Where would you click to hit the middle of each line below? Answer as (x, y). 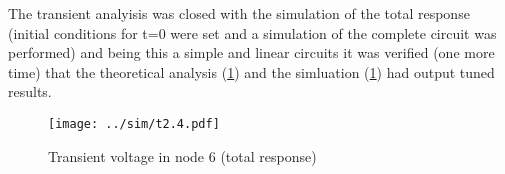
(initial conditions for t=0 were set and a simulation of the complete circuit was (252, 32)
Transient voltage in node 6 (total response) (182, 155)
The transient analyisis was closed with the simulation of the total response (239, 13)
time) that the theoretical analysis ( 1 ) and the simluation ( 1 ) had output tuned (251, 71)
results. (30, 91)
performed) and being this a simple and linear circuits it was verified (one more (251, 52)
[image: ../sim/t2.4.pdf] (134, 123)
